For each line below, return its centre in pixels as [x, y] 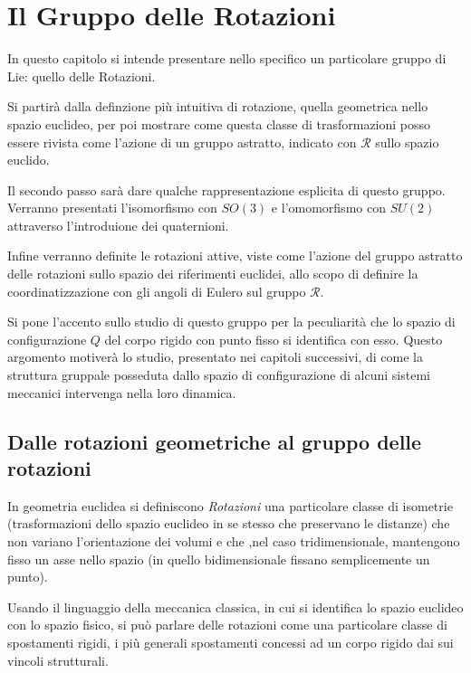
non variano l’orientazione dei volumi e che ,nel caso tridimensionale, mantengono [234, 541]
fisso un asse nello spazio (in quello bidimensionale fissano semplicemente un [219, 559]
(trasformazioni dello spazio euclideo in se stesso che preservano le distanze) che [229, 523]
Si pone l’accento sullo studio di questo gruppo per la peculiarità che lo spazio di [231, 322]
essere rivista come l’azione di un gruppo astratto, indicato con [182, 142]
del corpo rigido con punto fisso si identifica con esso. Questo [274, 339]
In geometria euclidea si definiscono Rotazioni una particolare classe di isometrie [230, 505]
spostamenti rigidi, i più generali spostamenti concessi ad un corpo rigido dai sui [231, 642]
